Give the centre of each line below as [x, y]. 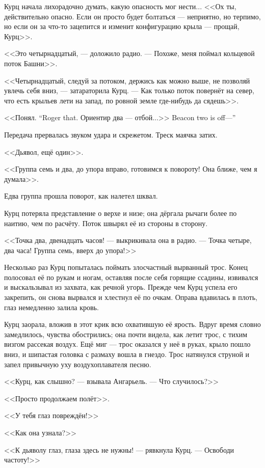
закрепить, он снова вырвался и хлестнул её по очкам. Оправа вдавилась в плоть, [131, 297]
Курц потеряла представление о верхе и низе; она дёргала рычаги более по [121, 213]
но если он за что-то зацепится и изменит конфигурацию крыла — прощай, [122, 26]
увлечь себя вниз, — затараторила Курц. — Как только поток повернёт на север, [129, 90]
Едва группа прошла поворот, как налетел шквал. [81, 196]
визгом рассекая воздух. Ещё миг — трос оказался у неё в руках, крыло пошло [127, 344]
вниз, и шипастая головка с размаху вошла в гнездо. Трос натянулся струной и [127, 354]
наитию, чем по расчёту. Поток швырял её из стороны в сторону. [106, 223]
